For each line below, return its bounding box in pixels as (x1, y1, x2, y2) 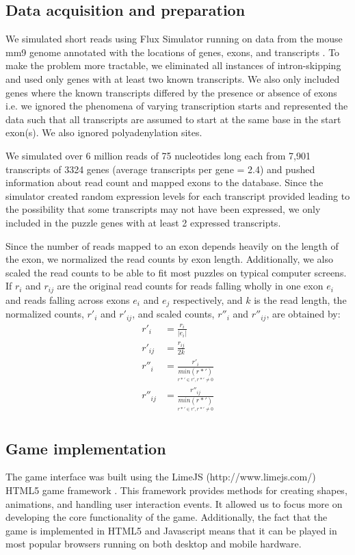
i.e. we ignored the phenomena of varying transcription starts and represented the (5, 99, 348, 113)
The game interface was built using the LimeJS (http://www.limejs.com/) (5, 469, 316, 484)
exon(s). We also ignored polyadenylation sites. (5, 125, 202, 140)
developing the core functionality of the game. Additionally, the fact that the (5, 510, 328, 524)
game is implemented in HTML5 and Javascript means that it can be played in (5, 523, 337, 537)
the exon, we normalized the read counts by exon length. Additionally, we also (5, 252, 333, 266)
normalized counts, (5, 307, 84, 321)
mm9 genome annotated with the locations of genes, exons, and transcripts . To (5, 44, 340, 59)
